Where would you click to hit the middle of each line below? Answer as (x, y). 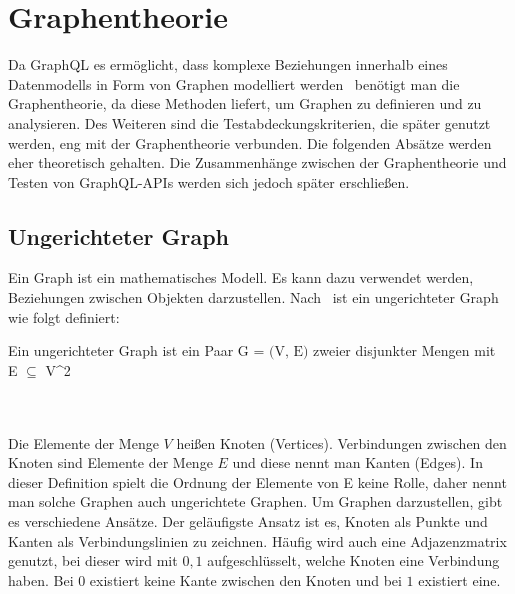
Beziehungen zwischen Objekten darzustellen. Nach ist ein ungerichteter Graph (253, 297)
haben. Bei (41, 579)
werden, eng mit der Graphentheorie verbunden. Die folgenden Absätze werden (250, 142)
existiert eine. (459, 579)
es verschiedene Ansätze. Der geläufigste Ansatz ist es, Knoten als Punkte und (248, 521)
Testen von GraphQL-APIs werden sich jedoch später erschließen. (209, 181)
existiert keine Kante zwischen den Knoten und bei (245, 579)
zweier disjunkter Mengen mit (404, 350)
